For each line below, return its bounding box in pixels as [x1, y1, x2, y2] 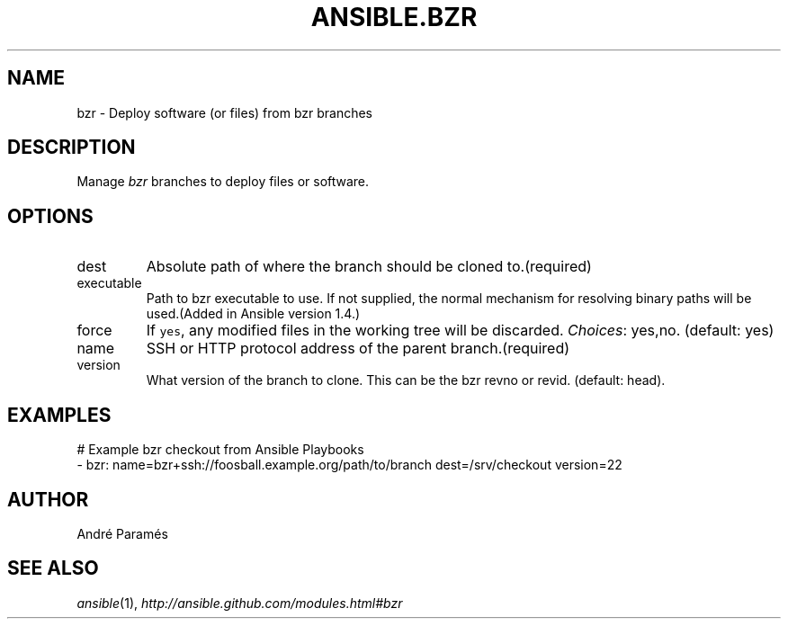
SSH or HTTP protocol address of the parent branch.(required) [146, 339, 570, 358]
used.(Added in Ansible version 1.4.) [146, 306, 361, 322]
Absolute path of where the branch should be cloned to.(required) [146, 257, 592, 276]
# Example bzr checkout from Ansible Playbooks [76, 442, 364, 458]
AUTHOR [7, 487, 89, 511]
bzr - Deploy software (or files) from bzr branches [76, 104, 372, 121]
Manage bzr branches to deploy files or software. [76, 174, 370, 190]
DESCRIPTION [7, 136, 136, 159]
